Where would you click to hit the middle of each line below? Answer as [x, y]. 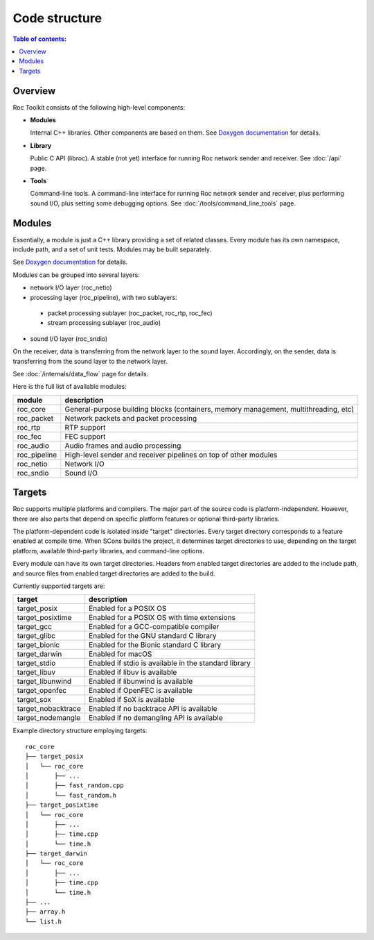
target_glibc [36, 636]
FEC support [85, 436]
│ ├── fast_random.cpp [74, 786]
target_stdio [36, 663]
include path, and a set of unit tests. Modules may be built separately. [112, 249]
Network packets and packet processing [131, 418]
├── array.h [45, 912]
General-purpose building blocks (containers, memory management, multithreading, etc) [210, 409]
